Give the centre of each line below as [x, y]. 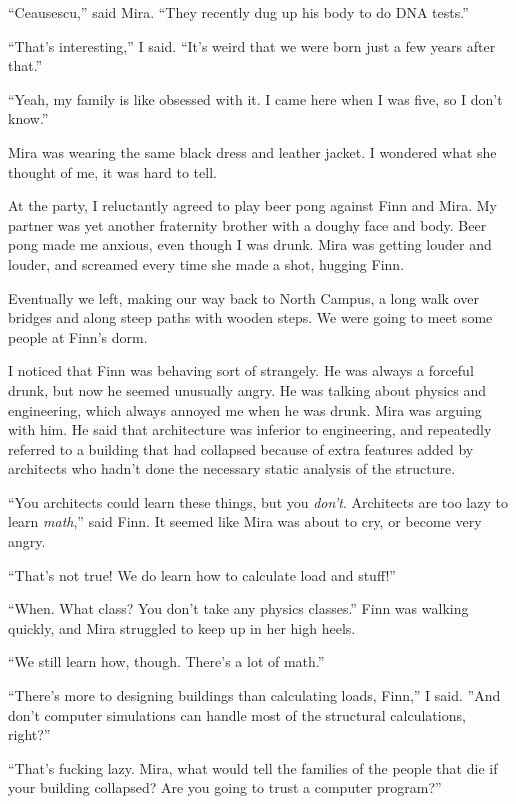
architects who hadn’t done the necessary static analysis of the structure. [232, 468]
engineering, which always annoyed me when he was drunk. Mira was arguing [245, 409]
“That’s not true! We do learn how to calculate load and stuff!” [202, 574]
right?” [29, 734]
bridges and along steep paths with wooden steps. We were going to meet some [250, 317]
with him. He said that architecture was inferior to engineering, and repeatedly [250, 429]
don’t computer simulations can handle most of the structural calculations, [237, 714]
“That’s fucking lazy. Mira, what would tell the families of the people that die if [253, 767]
